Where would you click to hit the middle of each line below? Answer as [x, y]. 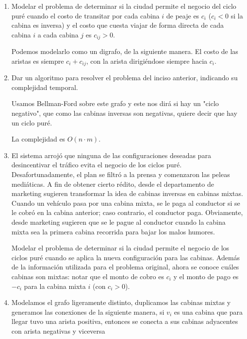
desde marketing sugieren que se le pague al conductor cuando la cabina [118, 222]
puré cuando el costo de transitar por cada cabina [85, 15]
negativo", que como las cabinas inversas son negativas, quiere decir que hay [124, 113]
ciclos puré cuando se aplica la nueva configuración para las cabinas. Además [126, 257]
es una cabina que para [208, 312]
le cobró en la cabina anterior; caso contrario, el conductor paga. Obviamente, [127, 212]
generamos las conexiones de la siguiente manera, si [88, 312]
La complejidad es [38, 139]
